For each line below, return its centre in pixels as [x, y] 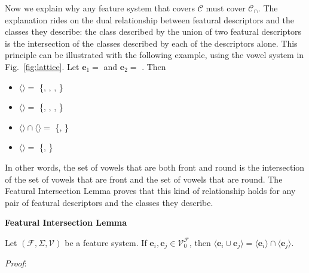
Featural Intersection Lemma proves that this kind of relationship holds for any [150, 191]
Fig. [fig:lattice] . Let [42, 66]
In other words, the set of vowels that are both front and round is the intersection [155, 167]
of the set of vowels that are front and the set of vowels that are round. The [144, 179]
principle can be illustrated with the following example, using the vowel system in [154, 55]
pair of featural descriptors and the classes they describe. [109, 202]
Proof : [16, 263]
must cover [226, 8]
